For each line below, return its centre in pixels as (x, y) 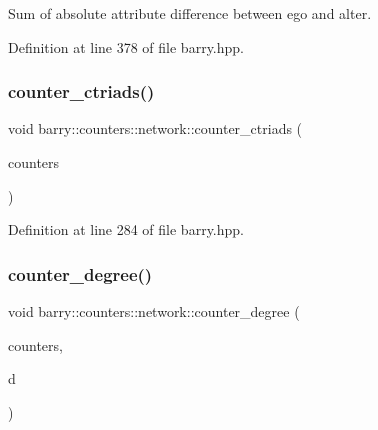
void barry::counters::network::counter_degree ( (154, 311)
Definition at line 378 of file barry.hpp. (126, 46)
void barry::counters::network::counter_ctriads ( (155, 128)
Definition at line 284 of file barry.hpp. (126, 229)
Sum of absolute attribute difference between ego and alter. (190, 13)
